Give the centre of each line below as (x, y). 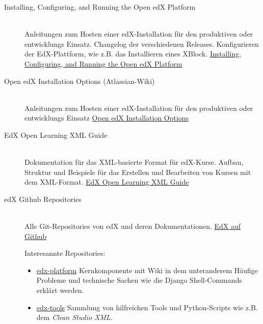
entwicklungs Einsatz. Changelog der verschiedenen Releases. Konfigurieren (142, 43)
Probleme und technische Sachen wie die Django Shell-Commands (139, 280)
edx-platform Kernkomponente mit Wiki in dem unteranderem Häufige (147, 270)
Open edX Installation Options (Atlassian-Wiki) (80, 81)
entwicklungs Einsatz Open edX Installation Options (107, 118)
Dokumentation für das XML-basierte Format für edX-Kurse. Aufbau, (134, 162)
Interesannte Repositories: (65, 253)
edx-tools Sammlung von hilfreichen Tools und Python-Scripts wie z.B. (147, 307)
